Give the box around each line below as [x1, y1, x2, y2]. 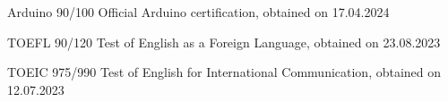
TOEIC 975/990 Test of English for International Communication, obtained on [7, 63, 442, 81]
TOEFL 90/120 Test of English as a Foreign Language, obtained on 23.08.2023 [7, 32, 441, 51]
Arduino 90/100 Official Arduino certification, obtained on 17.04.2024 [7, 3, 390, 21]
